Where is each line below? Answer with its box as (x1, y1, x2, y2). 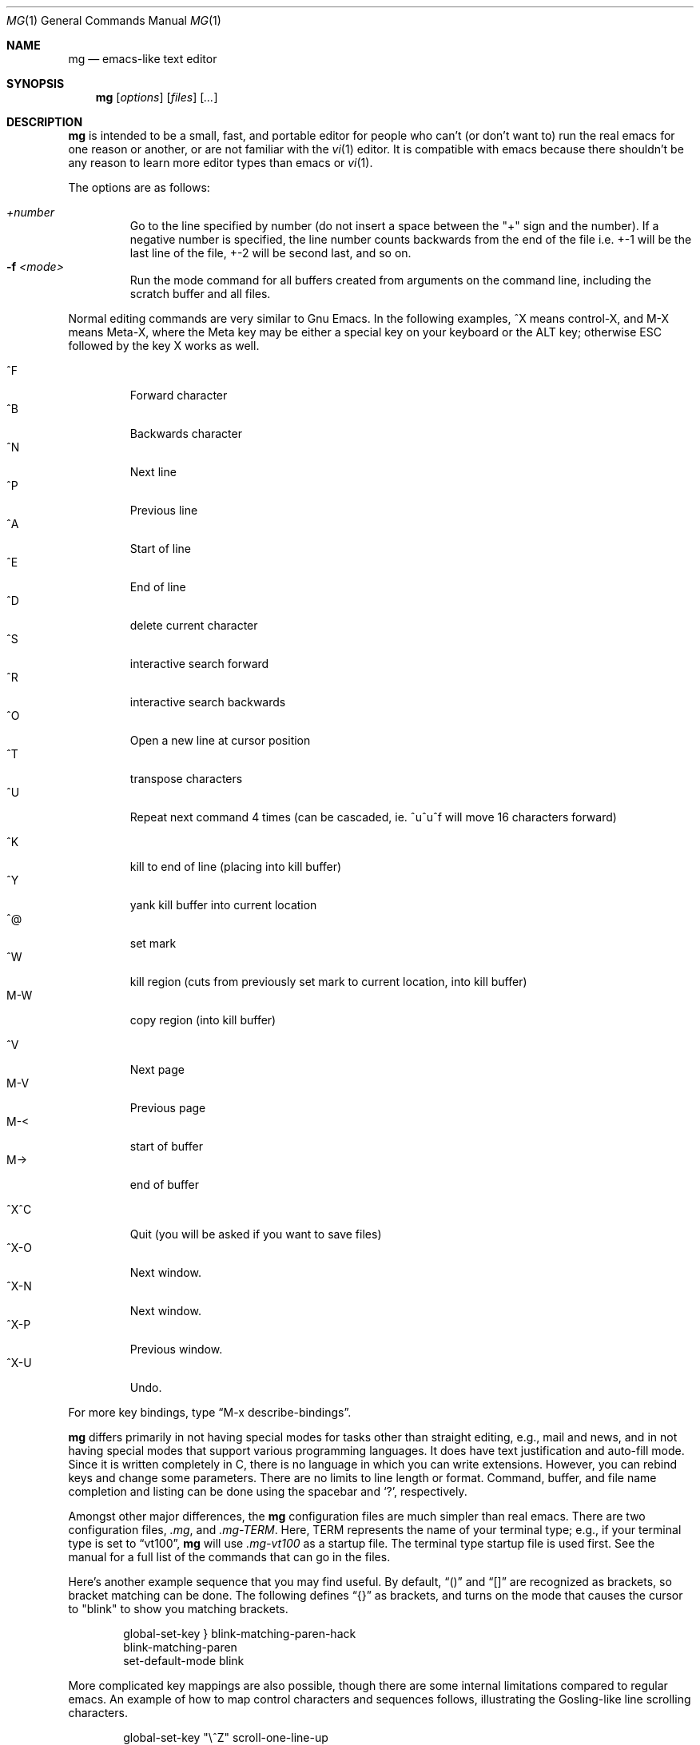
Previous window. (129, 1342, 223, 1356)
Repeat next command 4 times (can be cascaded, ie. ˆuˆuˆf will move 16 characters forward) (129, 810, 617, 824)
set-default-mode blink (123, 1654, 245, 1667)
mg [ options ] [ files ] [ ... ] (95, 90, 218, 104)
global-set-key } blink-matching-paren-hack (123, 1627, 356, 1640)
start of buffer (129, 1139, 203, 1153)
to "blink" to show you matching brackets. (68, 1602, 288, 1616)
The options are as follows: (68, 181, 210, 194)
